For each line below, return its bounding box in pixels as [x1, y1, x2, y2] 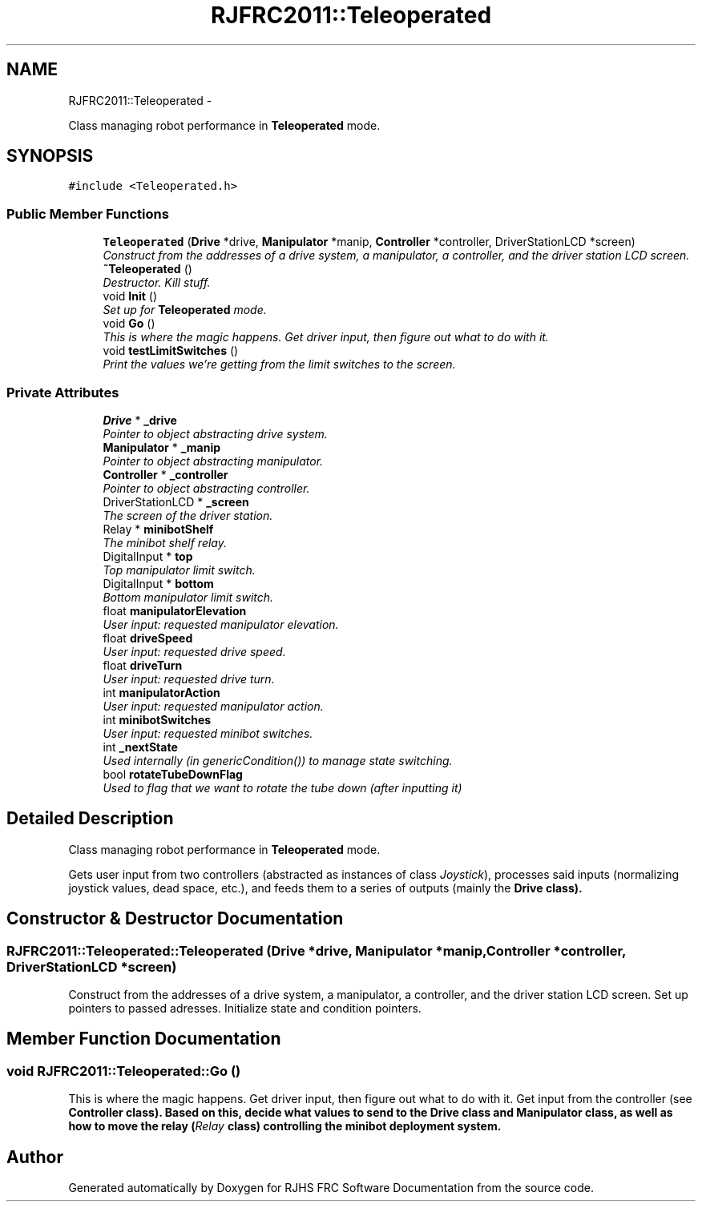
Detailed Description [6, 808, 174, 829]
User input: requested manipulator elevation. [103, 617, 339, 631]
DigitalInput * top [103, 549, 193, 563]
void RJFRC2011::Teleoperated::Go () [6, 1062, 241, 1079]
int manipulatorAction [103, 685, 220, 699]
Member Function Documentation [6, 1029, 281, 1049]
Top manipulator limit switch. [103, 562, 256, 577]
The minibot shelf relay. [103, 535, 227, 550]
